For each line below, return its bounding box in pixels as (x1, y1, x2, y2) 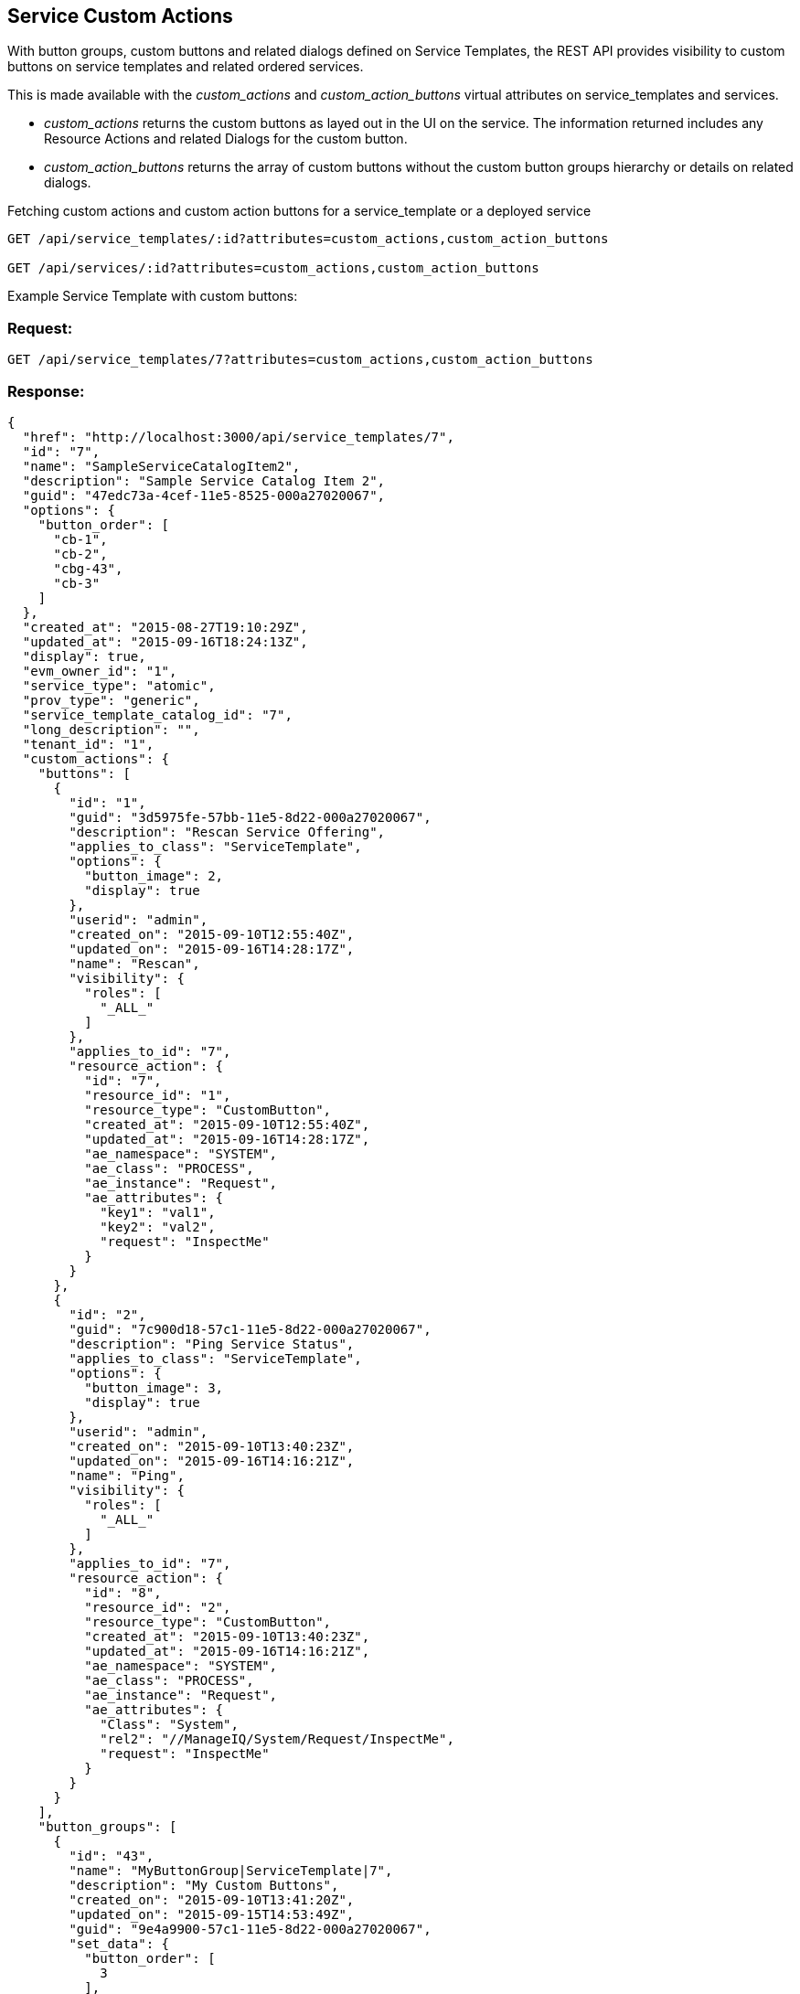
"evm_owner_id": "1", (22, 663, 177, 678)
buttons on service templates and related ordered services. (7, 59, 364, 75)
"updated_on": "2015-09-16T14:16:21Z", (69, 1453, 355, 1468)
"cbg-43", (53, 560, 123, 576)
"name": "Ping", (69, 1467, 185, 1483)
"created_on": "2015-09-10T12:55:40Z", (69, 926, 355, 942)
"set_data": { (69, 1935, 170, 1951)
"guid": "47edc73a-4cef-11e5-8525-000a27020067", (22, 487, 386, 503)
